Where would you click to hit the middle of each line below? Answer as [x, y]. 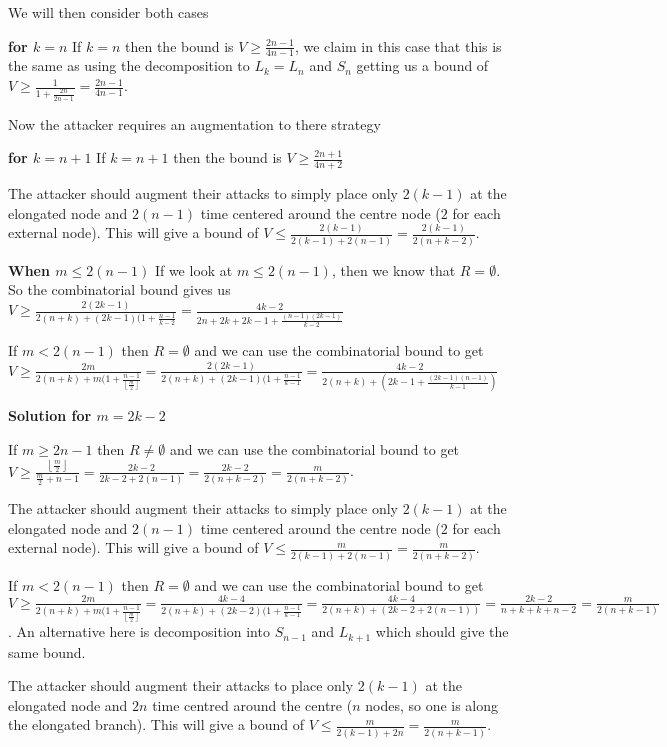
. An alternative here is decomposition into [139, 631]
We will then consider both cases [108, 12]
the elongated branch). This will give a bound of [156, 724]
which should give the [442, 631]
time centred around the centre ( [252, 704]
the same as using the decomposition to [129, 65]
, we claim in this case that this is [398, 45]
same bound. [47, 651]
